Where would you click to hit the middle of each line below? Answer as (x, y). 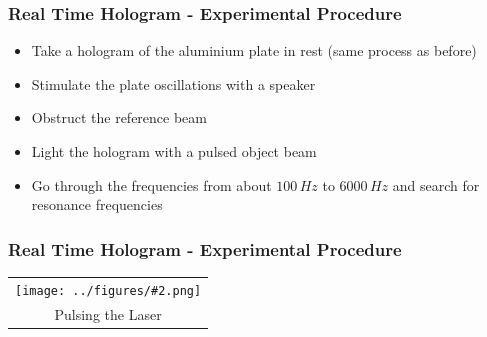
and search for (436, 184)
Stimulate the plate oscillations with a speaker (173, 83)
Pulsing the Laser (108, 313)
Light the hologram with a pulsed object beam (174, 151)
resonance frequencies (97, 204)
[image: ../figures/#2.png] (108, 290)
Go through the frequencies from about (151, 184)
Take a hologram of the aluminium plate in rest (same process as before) (254, 50)
